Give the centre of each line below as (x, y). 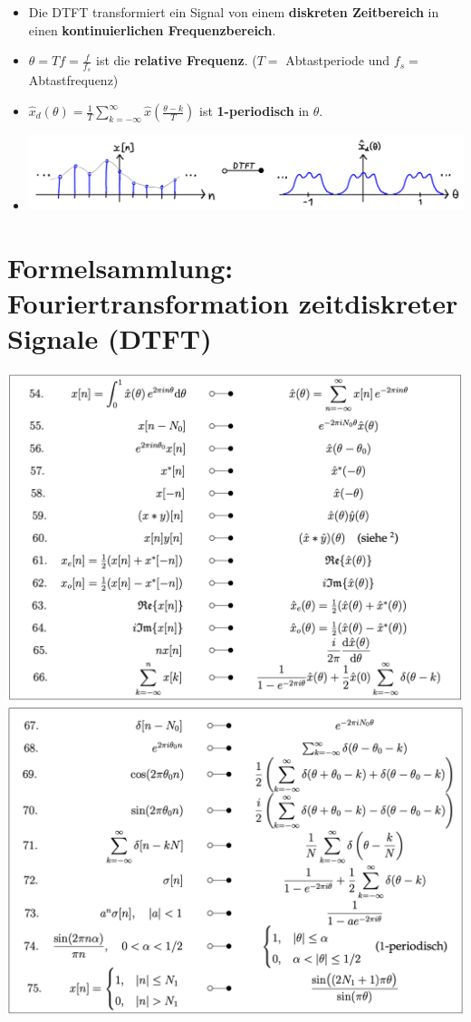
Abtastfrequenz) (73, 80)
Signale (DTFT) (110, 338)
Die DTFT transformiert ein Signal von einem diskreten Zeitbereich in (234, 12)
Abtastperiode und (338, 60)
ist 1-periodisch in (254, 111)
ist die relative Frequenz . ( (177, 60)
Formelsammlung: (120, 267)
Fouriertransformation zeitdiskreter (233, 302)
